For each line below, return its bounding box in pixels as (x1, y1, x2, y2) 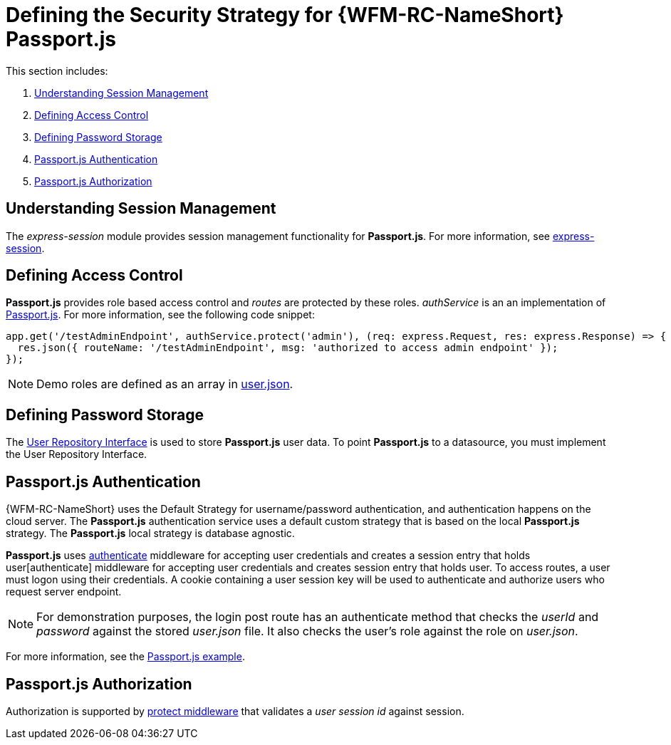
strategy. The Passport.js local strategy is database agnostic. (6, 527, 295, 540)
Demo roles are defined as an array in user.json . (36, 377, 293, 392)
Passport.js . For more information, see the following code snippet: (6, 308, 315, 321)
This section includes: (6, 64, 108, 77)
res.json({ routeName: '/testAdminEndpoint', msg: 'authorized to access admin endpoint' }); (17, 342, 558, 354)
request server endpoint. (6, 585, 122, 598)
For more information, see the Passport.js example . (6, 650, 245, 663)
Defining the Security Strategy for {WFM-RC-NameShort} (6, 3, 564, 27)
